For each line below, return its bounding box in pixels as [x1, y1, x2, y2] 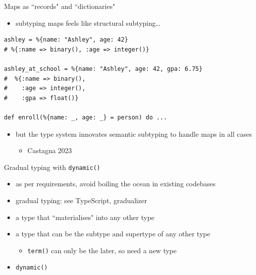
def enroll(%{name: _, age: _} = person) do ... [4, 113, 167, 121]
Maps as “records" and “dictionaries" [4, 1, 115, 11]
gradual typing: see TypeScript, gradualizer [15, 195, 147, 205]
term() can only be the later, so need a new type [27, 245, 177, 255]
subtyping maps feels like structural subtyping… [15, 17, 160, 28]
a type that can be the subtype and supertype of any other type [15, 228, 210, 239]
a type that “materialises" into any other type [15, 212, 154, 222]
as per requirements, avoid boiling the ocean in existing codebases [15, 178, 216, 189]
